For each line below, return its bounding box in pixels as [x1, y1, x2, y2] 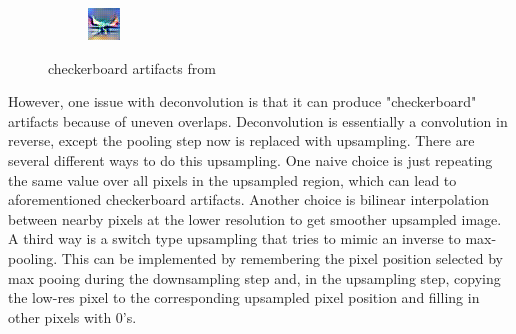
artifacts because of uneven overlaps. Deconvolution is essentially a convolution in [8, 110, 508, 131]
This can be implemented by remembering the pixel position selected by [61, 247, 503, 268]
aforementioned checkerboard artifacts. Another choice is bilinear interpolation [8, 189, 490, 210]
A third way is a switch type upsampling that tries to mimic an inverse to [8, 228, 461, 249]
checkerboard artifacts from [48, 57, 216, 78]
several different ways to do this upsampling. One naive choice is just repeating [8, 149, 493, 170]
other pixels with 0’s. [8, 306, 137, 327]
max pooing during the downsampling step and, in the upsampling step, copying [8, 267, 501, 288]
